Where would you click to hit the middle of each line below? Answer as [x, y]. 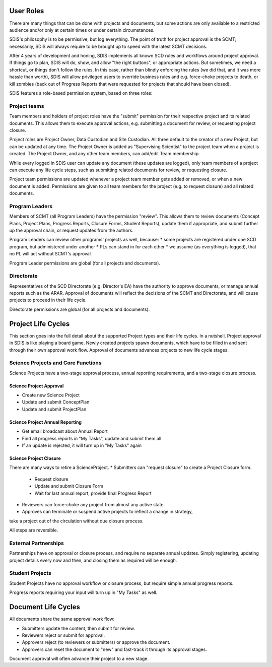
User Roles [27, 11]
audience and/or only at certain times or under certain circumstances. [82, 30]
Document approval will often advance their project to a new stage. [79, 659]
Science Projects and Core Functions [55, 363]
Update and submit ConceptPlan [56, 402]
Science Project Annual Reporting [46, 422]
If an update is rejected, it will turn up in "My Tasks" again [82, 445]
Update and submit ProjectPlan [54, 409]
